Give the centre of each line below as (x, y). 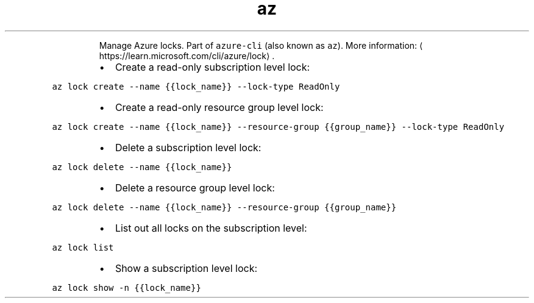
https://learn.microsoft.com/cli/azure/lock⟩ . (187, 55)
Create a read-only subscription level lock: (212, 67)
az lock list (83, 247)
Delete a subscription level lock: (188, 147)
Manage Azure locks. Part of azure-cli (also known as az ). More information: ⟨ (261, 45)
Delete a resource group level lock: (195, 187)
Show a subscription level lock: (186, 268)
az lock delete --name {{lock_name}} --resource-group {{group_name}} (224, 207)
